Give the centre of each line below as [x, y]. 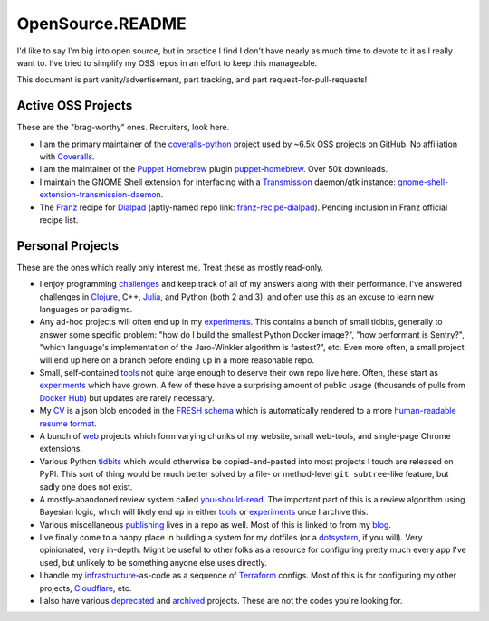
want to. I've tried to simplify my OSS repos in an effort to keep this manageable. [167, 62]
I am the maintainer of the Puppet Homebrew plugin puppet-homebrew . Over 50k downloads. [214, 169]
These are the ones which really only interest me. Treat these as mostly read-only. [170, 267]
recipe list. [59, 220]
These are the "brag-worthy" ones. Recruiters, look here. [123, 128]
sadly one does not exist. [86, 487]
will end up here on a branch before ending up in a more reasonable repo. [177, 360]
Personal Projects [68, 246]
